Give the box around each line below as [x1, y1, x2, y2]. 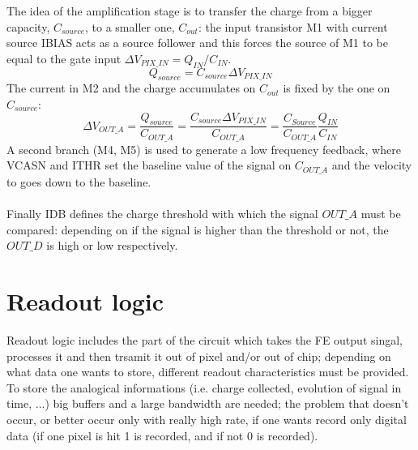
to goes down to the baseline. [6, 173, 151, 190]
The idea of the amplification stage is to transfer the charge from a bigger [6, 2, 373, 19]
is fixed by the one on [283, 79, 390, 96]
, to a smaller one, [85, 18, 175, 35]
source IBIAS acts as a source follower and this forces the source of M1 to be [6, 34, 389, 51]
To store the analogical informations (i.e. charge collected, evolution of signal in [6, 379, 402, 396]
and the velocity [331, 156, 412, 174]
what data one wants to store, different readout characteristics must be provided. [6, 363, 409, 380]
